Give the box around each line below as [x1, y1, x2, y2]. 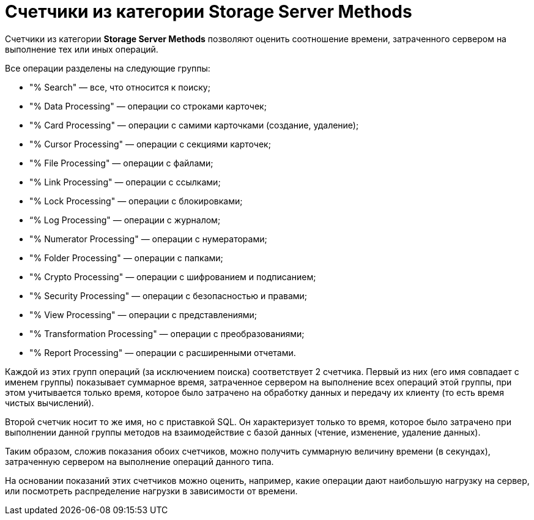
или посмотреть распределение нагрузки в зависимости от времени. [5, 485, 298, 496]
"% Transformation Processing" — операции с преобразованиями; [29, 328, 305, 339]
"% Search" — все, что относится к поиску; [29, 81, 210, 92]
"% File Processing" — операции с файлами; [29, 157, 213, 168]
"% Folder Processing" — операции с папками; [29, 252, 223, 263]
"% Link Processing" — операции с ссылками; [29, 176, 221, 187]
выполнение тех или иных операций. [5, 43, 158, 54]
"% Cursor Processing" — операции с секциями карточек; [29, 138, 271, 149]
